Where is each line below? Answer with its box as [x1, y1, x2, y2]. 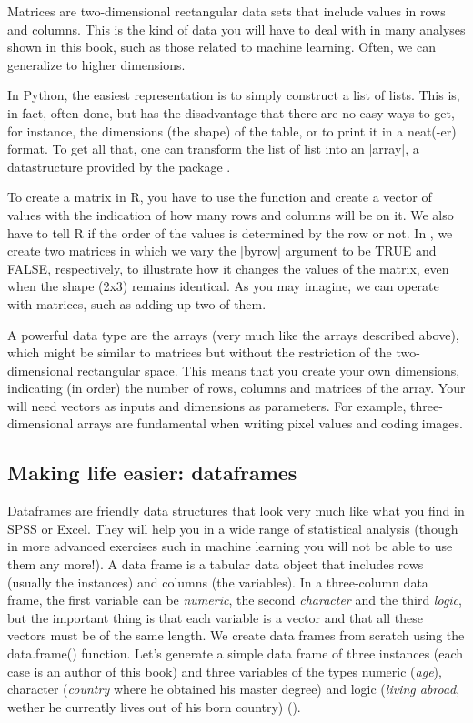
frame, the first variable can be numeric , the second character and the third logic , [7, 590, 462, 609]
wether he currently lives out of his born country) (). [7, 697, 301, 716]
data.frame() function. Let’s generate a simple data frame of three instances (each [7, 644, 464, 663]
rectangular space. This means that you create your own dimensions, [77, 360, 460, 379]
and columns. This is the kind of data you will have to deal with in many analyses [7, 19, 466, 38]
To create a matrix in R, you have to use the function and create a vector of [7, 187, 432, 206]
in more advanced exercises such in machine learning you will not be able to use [7, 537, 453, 556]
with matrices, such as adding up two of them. [7, 294, 267, 313]
